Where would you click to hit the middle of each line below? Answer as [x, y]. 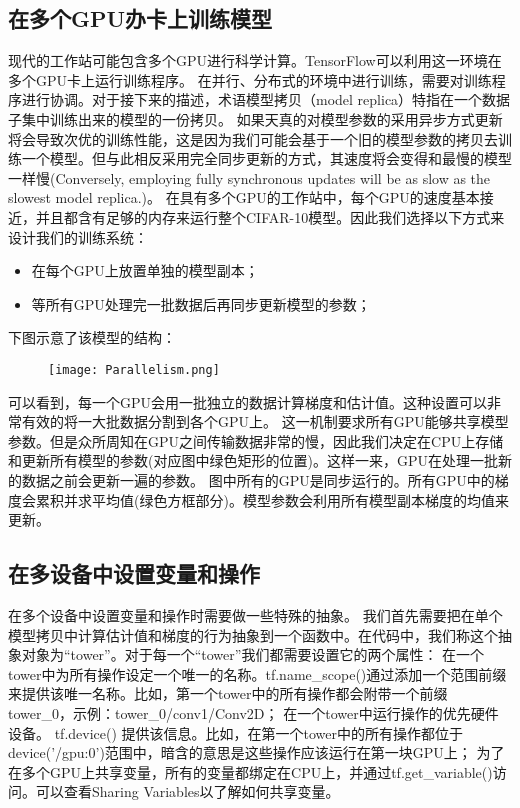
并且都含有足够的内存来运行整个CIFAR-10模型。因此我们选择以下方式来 [270, 216]
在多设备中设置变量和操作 [134, 573]
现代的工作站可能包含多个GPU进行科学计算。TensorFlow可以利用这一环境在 [255, 60]
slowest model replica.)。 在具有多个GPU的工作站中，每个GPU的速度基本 [244, 197]
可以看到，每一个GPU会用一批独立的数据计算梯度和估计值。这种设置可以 [248, 401]
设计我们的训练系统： [78, 236]
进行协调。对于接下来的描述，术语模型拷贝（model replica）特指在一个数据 [266, 99]
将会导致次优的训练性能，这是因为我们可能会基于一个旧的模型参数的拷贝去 [253, 138]
